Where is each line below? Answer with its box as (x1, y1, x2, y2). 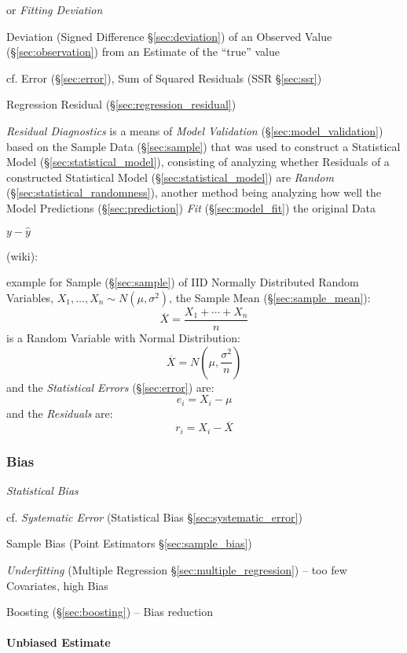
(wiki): (6, 247, 38, 264)
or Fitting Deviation (6, 2, 103, 17)
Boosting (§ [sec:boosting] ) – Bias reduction (6, 603, 214, 620)
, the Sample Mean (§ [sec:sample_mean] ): (169, 289, 371, 305)
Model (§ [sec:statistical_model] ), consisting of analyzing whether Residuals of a (6, 153, 390, 170)
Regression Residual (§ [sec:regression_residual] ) (6, 96, 236, 113)
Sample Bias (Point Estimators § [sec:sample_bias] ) (6, 535, 252, 552)
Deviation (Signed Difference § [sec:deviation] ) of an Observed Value (6, 28, 332, 44)
